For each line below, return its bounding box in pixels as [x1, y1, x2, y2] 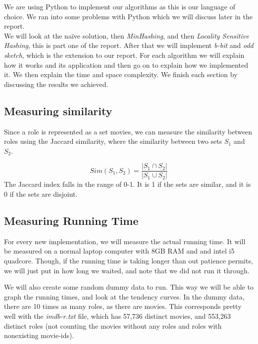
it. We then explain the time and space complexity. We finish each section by [4, 69, 238, 80]
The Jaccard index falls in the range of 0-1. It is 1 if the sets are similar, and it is [4, 179, 251, 189]
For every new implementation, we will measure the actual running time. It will [4, 236, 246, 246]
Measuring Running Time [4, 213, 139, 228]
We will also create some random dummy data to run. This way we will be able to [4, 282, 254, 292]
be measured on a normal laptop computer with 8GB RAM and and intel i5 [4, 246, 235, 256]
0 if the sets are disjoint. [4, 188, 78, 199]
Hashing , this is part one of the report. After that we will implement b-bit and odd [4, 40, 254, 50]
